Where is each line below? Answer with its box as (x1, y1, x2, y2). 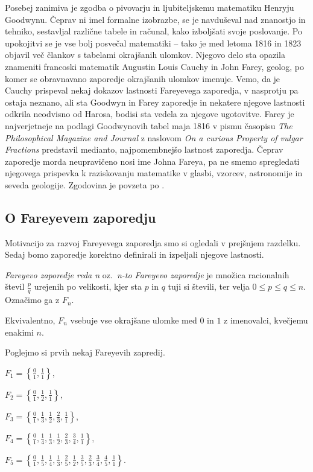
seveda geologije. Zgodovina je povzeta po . (5, 178, 165, 191)
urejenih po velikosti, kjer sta (34, 280, 142, 293)
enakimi (5, 325, 34, 338)
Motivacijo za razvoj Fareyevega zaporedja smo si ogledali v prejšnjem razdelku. (5, 236, 301, 249)
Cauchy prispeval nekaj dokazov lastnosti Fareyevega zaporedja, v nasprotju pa (5, 84, 299, 97)
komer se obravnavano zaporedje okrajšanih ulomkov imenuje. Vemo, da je (5, 72, 280, 85)
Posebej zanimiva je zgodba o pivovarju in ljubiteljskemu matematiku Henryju (5, 1, 294, 13)
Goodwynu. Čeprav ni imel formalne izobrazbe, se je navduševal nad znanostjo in (5, 13, 306, 25)
